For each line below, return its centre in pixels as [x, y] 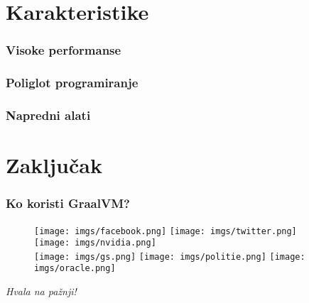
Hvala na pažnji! [41, 291]
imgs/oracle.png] [75, 269]
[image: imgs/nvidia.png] [95, 243]
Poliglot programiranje [72, 83]
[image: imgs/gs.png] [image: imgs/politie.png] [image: [170, 257]
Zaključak [54, 165]
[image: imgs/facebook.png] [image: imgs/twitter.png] [166, 231]
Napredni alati [48, 115]
